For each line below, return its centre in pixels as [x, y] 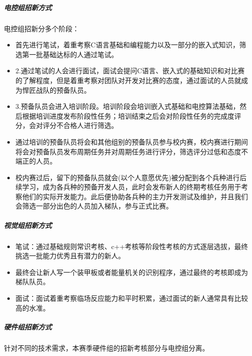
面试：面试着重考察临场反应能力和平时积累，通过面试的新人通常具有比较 [132, 298]
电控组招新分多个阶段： [42, 28]
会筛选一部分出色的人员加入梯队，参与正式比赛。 [94, 206]
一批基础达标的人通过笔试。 [73, 54]
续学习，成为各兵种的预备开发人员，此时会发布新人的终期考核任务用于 [128, 187]
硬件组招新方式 [28, 326]
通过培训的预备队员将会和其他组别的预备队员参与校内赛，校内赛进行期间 [132, 141]
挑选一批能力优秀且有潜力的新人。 [70, 256]
